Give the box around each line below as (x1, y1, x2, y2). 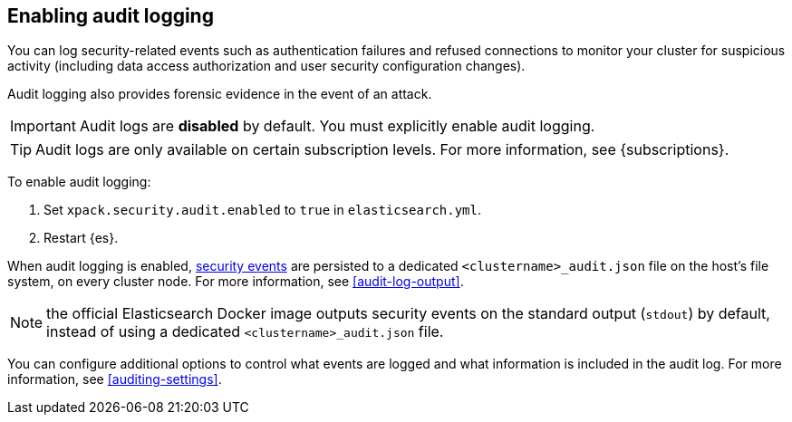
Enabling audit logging (7, 5, 214, 27)
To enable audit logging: (7, 174, 151, 190)
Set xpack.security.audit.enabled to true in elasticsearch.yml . (43, 202, 482, 218)
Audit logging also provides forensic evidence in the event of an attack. (7, 86, 432, 102)
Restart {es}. (43, 230, 119, 246)
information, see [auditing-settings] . (7, 371, 222, 388)
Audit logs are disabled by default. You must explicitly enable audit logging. (79, 117, 595, 136)
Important (10, 117, 76, 136)
